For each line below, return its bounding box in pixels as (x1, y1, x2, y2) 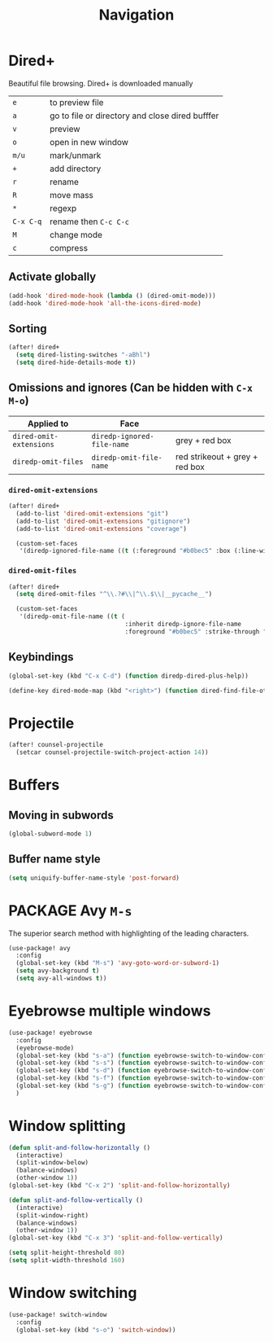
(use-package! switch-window (8, 1310, 107, 1318)
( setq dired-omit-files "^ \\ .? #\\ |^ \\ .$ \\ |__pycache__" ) (15, 590, 213, 599)
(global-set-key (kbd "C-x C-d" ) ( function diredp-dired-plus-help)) (8, 672, 249, 680)
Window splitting (8, 1116, 126, 1135)
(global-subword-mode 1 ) (8, 830, 93, 838)
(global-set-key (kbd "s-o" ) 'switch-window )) (15, 1326, 176, 1334)
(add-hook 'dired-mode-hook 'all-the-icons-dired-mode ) (8, 299, 201, 307)
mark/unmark (50, 149, 102, 160)
